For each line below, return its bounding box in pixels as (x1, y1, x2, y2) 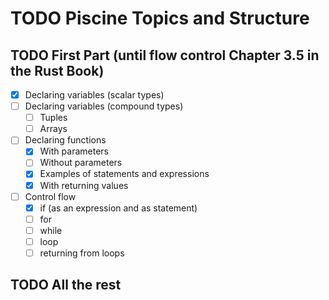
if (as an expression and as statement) (39, 202, 198, 214)
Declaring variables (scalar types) (24, 89, 165, 101)
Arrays (39, 123, 68, 135)
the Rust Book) (10, 62, 105, 79)
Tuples (39, 112, 68, 124)
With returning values (39, 179, 129, 191)
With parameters (39, 145, 109, 157)
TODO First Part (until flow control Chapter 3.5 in (10, 47, 320, 64)
